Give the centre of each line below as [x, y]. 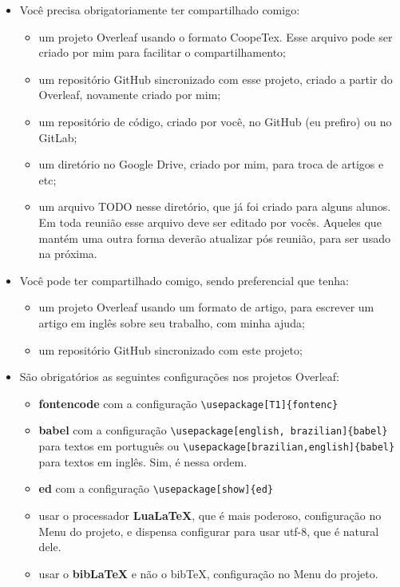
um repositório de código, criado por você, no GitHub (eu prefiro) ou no [215, 121]
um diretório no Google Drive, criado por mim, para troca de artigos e [211, 164]
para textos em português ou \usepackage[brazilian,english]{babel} [217, 446]
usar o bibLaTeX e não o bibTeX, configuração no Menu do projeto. [208, 573]
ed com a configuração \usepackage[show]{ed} [156, 488]
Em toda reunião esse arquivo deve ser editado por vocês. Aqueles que [210, 222]
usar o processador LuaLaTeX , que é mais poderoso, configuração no [210, 515]
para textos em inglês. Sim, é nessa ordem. [143, 461]
